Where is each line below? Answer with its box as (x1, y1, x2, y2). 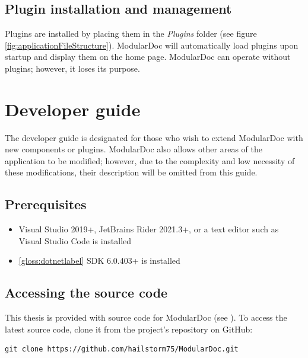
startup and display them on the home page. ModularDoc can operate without (5, 50, 291, 63)
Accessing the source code (5, 283, 168, 302)
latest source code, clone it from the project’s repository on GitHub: (5, 322, 253, 335)
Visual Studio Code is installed (18, 234, 132, 247)
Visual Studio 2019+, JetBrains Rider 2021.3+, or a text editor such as (18, 223, 279, 235)
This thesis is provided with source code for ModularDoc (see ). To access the (5, 311, 287, 324)
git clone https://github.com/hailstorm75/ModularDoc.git (5, 345, 239, 354)
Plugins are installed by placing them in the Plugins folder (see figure (5, 27, 257, 40)
